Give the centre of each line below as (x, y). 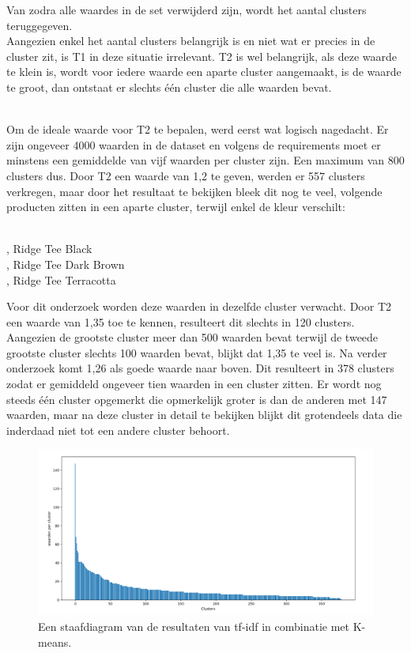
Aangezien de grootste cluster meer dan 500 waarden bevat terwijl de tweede (192, 337)
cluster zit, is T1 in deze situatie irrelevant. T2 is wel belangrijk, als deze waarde (202, 56)
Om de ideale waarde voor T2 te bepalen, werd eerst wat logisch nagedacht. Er (198, 129)
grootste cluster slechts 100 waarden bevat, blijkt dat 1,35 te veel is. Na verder (197, 352)
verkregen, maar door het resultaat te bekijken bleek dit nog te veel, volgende (194, 191)
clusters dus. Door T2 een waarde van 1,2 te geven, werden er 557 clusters (186, 175)
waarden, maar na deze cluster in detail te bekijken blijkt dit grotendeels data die (204, 415)
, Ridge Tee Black (49, 249)
